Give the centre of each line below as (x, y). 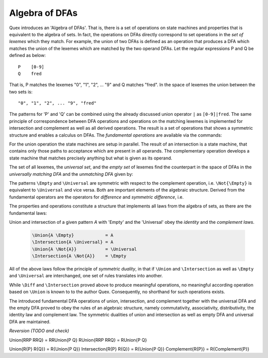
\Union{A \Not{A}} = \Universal (84, 249)
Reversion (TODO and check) (39, 331)
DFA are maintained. (30, 321)
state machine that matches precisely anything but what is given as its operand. (91, 158)
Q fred (30, 74)
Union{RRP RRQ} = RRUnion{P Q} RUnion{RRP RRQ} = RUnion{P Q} (78, 340)
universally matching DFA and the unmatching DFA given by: (71, 174)
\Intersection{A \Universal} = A (73, 242)
